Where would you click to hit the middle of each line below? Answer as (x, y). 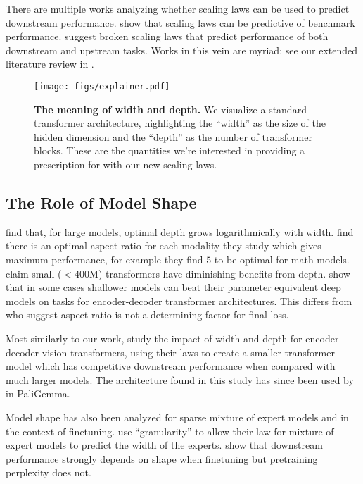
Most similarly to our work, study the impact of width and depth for (154, 338)
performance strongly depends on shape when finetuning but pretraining (162, 458)
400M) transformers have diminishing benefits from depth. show (212, 273)
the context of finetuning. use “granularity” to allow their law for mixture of (170, 431)
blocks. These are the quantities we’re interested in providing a (170, 150)
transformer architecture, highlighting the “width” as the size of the (180, 123)
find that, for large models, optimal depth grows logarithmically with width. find (180, 231)
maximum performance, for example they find (104, 259)
